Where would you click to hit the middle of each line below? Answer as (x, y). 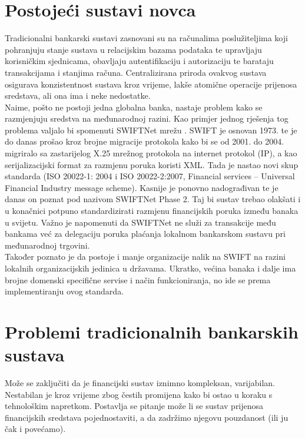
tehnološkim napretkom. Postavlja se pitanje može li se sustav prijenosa (134, 406)
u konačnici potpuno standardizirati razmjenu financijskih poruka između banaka (152, 211)
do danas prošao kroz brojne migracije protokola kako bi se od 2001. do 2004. (145, 141)
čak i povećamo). (35, 429)
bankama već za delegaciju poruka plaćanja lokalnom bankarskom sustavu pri (145, 234)
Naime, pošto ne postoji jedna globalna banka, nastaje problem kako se (134, 107)
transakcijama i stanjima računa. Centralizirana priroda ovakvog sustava (136, 72)
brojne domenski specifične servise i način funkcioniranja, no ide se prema (138, 279)
